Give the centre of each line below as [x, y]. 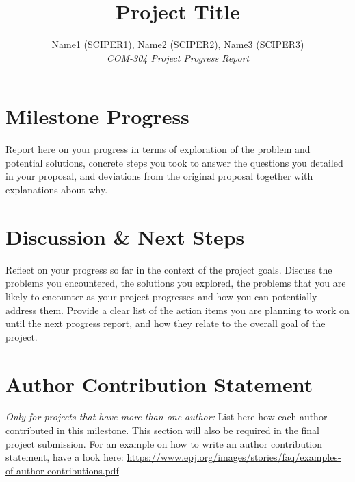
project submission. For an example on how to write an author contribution [164, 443]
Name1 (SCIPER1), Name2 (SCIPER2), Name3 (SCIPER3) [178, 44]
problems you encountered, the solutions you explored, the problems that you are [176, 283]
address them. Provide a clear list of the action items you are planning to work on [177, 310]
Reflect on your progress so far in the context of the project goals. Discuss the [169, 269]
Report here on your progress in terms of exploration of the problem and [158, 149]
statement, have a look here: [65, 457]
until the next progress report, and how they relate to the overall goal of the [166, 323]
